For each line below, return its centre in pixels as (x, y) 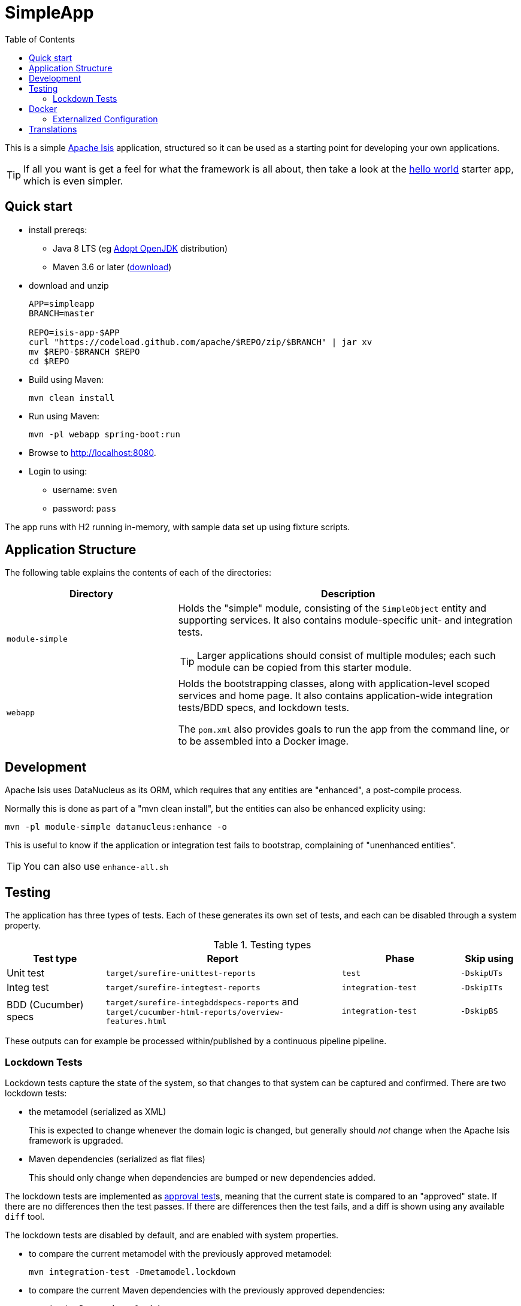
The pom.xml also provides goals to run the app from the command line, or (344, 729)
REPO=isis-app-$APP (74, 332)
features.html (136, 1021)
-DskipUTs (481, 973)
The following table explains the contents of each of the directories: (138, 573)
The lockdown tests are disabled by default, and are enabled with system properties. (172, 1235)
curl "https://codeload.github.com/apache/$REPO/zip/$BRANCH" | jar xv (201, 342)
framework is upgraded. (76, 1140)
